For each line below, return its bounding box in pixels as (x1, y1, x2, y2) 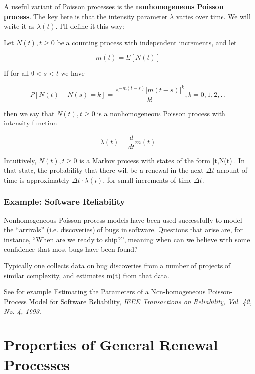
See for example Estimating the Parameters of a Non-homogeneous (4, 286, 206, 297)
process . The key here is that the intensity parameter (4, 11, 168, 21)
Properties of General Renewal (4, 335, 218, 355)
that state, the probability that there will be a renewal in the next (4, 165, 204, 175)
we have (61, 68, 85, 78)
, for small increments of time (103, 174, 192, 185)
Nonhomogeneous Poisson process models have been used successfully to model (4, 215, 242, 225)
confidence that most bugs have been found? (4, 244, 138, 254)
